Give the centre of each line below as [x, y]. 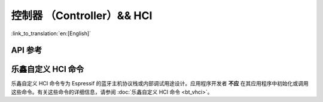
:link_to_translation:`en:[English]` [51, 33]
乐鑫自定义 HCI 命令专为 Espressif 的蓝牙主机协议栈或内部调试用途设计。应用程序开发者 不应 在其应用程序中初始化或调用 [160, 84]
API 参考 [27, 50]
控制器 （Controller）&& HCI [82, 16]
